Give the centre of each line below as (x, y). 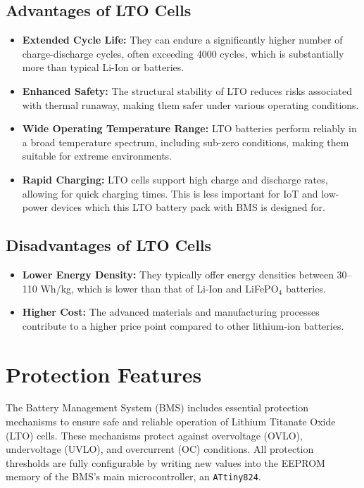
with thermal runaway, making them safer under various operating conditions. (190, 104)
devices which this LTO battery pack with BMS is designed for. (188, 207)
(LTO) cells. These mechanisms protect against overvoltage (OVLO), (154, 435)
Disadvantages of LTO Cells (109, 245)
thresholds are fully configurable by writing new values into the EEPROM (165, 462)
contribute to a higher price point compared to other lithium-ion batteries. (183, 325)
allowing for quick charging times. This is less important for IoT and (170, 193)
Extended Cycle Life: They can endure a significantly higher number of (182, 40)
